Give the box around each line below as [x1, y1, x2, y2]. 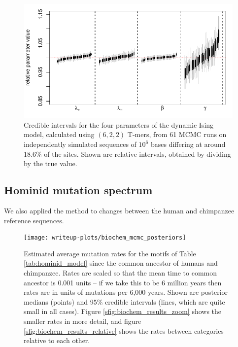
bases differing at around [150, 139, 226, 149]
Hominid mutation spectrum [4, 182, 153, 198]
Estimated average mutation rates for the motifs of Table [24, 248, 196, 258]
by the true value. [24, 158, 77, 169]
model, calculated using [24, 129, 95, 139]
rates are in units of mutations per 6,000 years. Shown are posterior [24, 287, 228, 297]
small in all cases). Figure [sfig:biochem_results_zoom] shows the [24, 306, 222, 316]
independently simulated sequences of [24, 139, 136, 149]
